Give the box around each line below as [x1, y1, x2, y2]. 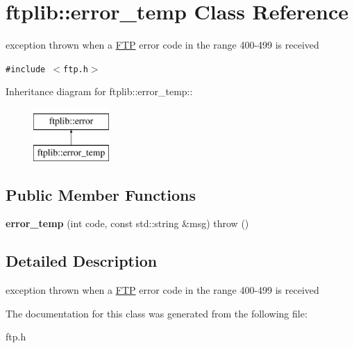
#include [6, 64, 46, 74]
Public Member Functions [6, 183, 196, 205]
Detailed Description [6, 250, 158, 272]
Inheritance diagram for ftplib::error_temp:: [6, 84, 193, 99]
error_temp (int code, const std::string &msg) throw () [6, 216, 249, 231]
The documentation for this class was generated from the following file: [6, 306, 307, 320]
